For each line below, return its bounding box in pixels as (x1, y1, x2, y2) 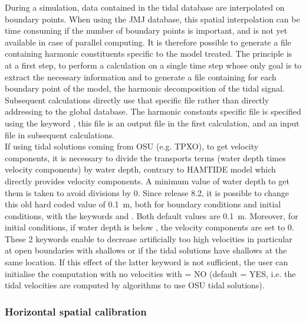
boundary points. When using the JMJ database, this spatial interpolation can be (5, 12, 300, 25)
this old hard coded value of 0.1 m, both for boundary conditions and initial (5, 198, 281, 210)
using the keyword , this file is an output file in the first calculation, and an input (5, 116, 300, 129)
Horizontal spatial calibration (5, 304, 147, 318)
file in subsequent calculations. (5, 128, 115, 141)
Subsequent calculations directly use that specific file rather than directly (5, 93, 269, 106)
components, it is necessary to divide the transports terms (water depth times (5, 151, 286, 164)
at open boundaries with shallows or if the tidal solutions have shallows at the (5, 244, 287, 256)
